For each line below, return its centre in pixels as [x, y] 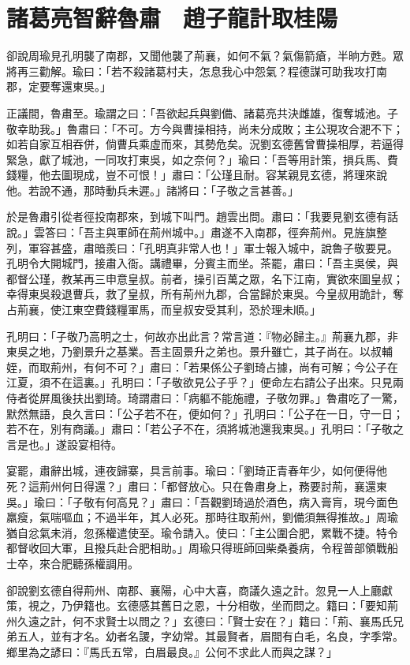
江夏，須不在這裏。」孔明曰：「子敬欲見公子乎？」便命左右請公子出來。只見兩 [205, 382]
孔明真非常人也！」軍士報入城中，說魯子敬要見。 [271, 247]
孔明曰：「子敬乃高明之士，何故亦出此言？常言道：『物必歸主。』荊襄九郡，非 [202, 336]
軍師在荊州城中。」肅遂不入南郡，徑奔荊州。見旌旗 [246, 232]
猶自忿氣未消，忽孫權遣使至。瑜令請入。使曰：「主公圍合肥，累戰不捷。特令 [202, 532]
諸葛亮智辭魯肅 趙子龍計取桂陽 [172, 18]
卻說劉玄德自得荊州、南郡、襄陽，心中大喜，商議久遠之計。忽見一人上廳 [194, 590]
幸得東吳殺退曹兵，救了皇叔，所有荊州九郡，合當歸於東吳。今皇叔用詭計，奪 [205, 294]
